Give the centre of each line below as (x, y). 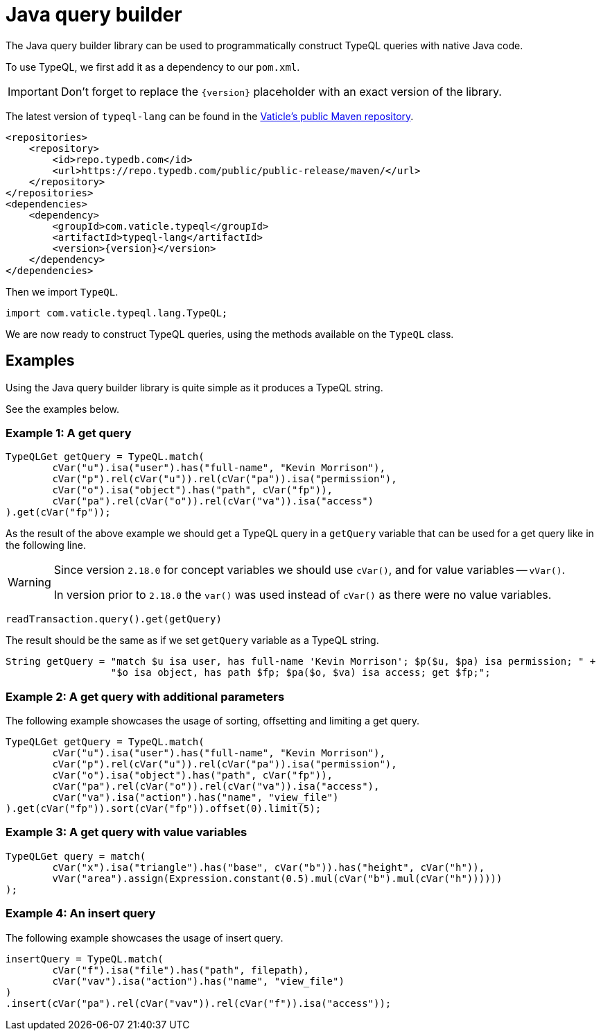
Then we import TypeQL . (62, 291)
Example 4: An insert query (81, 914)
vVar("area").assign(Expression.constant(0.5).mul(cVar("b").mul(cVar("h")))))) (277, 878)
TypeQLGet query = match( (76, 856)
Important (33, 91)
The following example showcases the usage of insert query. (145, 937)
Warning (29, 583)
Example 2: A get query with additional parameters (145, 696)
